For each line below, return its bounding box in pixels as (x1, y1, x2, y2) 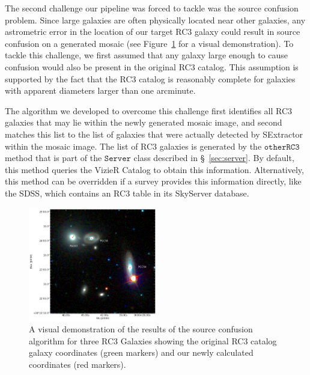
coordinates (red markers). (29, 358, 126, 371)
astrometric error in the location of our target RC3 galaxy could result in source (5, 25, 300, 38)
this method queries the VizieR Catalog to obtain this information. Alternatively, (5, 163, 304, 175)
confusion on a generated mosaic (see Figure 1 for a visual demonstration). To (5, 37, 294, 49)
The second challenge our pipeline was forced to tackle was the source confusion (5, 2, 299, 14)
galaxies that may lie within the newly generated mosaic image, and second (5, 116, 282, 129)
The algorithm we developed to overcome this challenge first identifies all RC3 (5, 104, 293, 117)
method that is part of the (5, 151, 102, 164)
